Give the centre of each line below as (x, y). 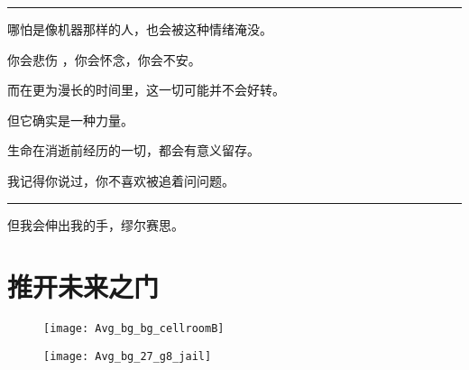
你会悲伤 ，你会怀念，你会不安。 (104, 59)
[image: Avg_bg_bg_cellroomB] (134, 329)
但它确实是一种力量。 (70, 120)
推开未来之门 (83, 287)
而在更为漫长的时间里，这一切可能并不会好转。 (146, 90)
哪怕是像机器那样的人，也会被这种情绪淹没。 (140, 29)
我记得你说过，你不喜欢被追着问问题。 (121, 180)
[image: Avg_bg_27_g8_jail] (128, 356)
